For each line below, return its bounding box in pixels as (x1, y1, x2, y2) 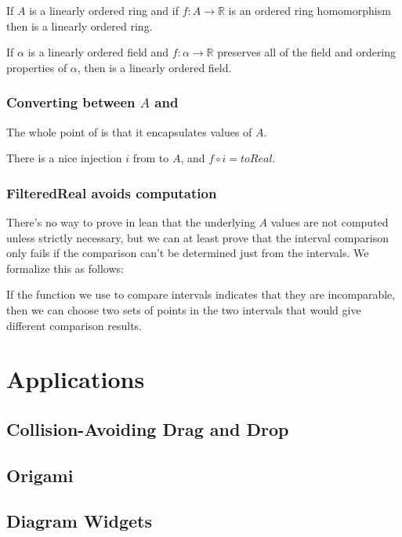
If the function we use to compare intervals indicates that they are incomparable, (6, 286, 396, 303)
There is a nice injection (6, 150, 122, 166)
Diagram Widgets (6, 509, 153, 533)
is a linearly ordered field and (27, 44, 169, 60)
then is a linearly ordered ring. (6, 17, 153, 34)
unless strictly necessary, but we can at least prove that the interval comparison (6, 229, 389, 245)
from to (132, 150, 169, 166)
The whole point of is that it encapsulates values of (6, 123, 252, 140)
